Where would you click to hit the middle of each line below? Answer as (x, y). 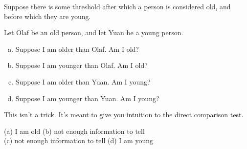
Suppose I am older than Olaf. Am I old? (77, 49)
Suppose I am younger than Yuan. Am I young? (87, 98)
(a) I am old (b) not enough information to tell (74, 131)
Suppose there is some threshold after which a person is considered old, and (117, 6)
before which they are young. (47, 16)
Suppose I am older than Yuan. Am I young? (83, 81)
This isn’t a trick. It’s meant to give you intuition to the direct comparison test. (124, 115)
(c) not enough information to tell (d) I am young (79, 140)
